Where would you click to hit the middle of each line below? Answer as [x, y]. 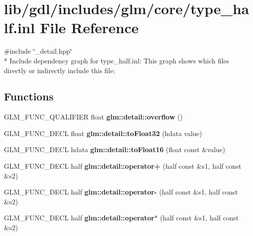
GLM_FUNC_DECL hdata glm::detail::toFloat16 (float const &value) [115, 149]
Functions [29, 96]
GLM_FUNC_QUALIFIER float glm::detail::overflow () [93, 117]
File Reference [89, 28]
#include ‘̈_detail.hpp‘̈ [38, 51]
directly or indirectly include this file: [60, 70]
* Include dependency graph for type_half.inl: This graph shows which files [117, 60]
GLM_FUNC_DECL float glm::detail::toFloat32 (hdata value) [103, 133]
